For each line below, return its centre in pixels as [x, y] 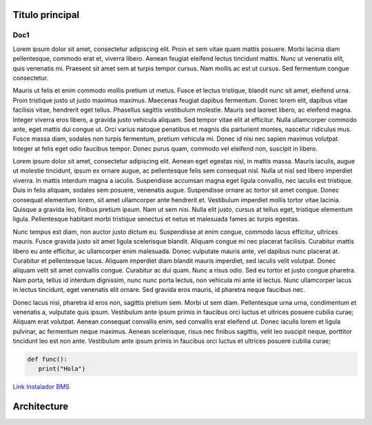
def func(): [48, 359]
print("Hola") [62, 369]
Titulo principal [46, 15]
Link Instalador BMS [41, 387]
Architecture [41, 407]
